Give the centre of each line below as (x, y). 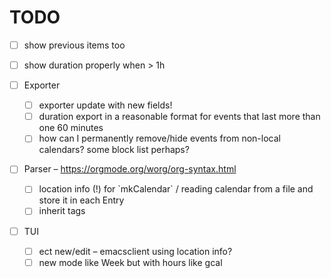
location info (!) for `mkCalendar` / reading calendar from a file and (176, 189)
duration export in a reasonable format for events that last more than (179, 117)
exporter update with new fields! (105, 105)
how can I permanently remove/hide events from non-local (159, 138)
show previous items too (74, 45)
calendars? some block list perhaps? (114, 150)
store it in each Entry (81, 200)
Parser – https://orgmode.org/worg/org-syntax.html (130, 169)
